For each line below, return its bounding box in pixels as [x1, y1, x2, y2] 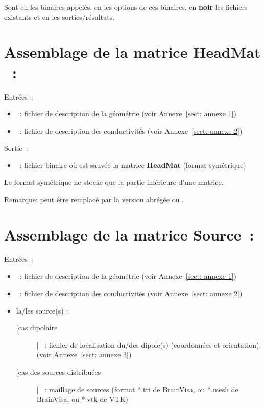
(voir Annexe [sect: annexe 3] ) [36, 349, 132, 360]
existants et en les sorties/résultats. [4, 11, 115, 22]
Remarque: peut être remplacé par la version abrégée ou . [4, 194, 184, 205]
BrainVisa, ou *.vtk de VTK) [36, 394, 129, 404]
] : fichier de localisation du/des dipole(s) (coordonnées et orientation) [36, 339, 259, 350]
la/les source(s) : [16, 305, 69, 316]
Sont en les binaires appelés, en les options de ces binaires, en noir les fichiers [4, 2, 248, 12]
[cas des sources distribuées [16, 366, 101, 377]
